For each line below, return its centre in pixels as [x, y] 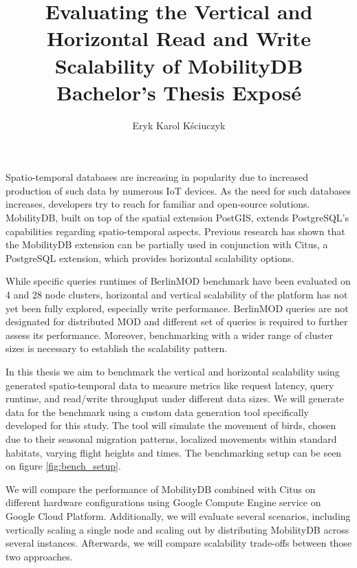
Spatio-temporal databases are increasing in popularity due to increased [157, 177]
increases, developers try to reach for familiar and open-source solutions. [158, 204]
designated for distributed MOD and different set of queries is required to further [177, 321]
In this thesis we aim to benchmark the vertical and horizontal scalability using [173, 371]
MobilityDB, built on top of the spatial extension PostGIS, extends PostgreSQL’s [177, 218]
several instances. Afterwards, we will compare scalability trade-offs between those [179, 543]
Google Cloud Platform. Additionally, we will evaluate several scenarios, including [178, 515]
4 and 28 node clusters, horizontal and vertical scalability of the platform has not [177, 295]
